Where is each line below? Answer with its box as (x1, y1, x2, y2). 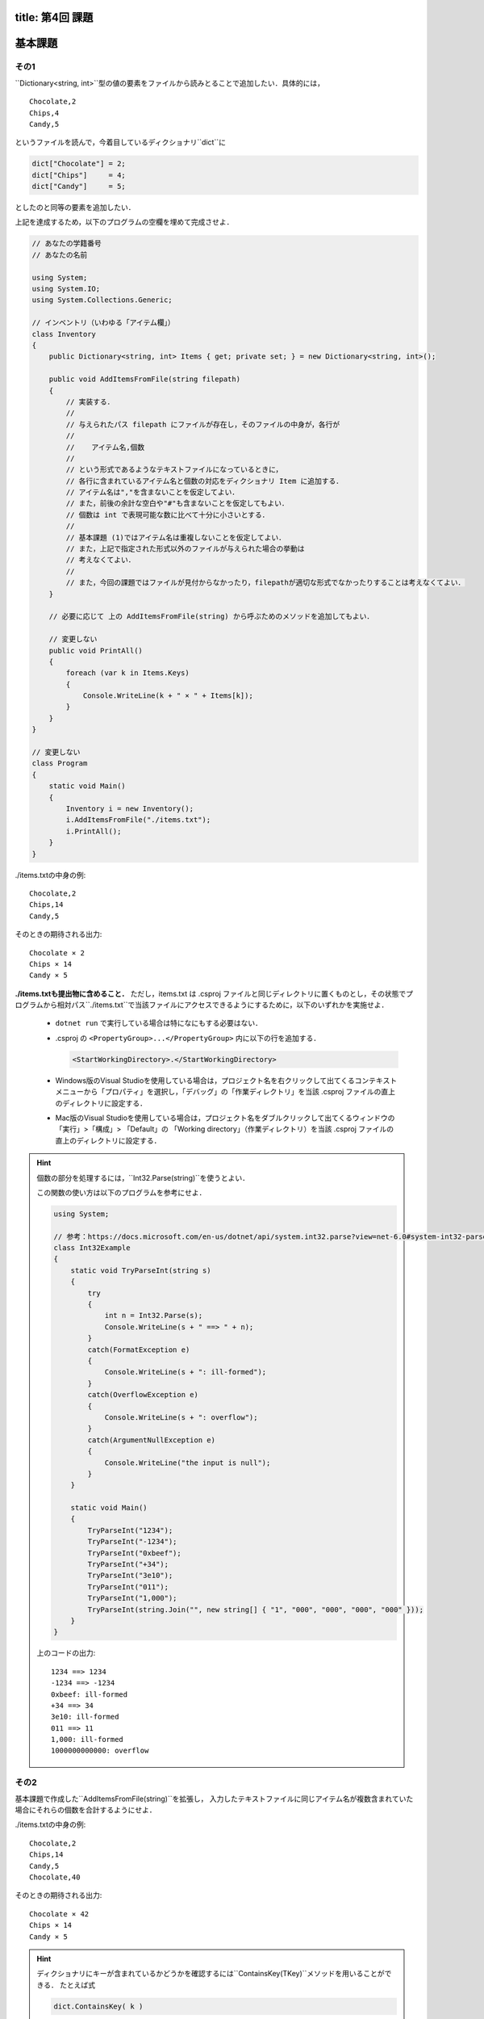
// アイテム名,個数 (65, 443, 145, 451)
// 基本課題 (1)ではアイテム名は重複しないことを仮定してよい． (65, 533, 286, 542)
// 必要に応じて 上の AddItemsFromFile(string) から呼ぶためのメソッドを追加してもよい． (48, 612, 374, 621)
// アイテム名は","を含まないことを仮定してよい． (65, 488, 240, 497)
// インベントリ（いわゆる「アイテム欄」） (31, 318, 175, 327)
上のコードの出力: (36, 1648, 96, 1658)
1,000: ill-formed (51, 1735, 124, 1744)
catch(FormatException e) (87, 1345, 190, 1354)
